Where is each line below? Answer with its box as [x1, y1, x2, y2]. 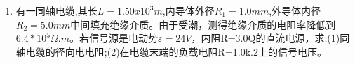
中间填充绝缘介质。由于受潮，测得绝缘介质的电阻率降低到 [70, 17, 336, 31]
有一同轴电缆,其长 [15, 3, 98, 17]
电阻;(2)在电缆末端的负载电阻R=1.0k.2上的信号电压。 [84, 44, 327, 58]
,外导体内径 [269, 3, 321, 17]
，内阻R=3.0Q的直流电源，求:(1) [191, 31, 340, 45]
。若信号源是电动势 [69, 31, 159, 45]
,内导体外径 [162, 3, 215, 17]
